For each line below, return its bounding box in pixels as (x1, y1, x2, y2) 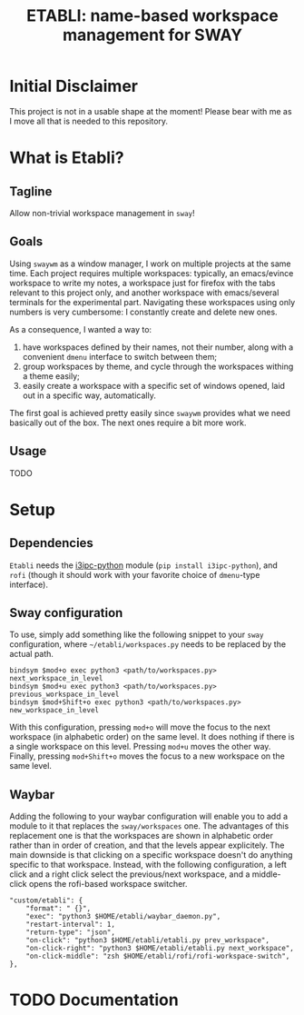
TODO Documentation (9, 990, 179, 1010)
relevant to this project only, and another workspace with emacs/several (9, 287, 279, 298)
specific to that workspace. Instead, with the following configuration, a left (9, 860, 288, 871)
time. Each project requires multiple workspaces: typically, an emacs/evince (9, 267, 294, 278)
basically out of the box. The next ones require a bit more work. (9, 417, 247, 428)
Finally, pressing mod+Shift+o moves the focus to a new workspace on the (9, 751, 286, 761)
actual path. (9, 649, 54, 660)
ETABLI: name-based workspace (26, 5, 279, 26)
